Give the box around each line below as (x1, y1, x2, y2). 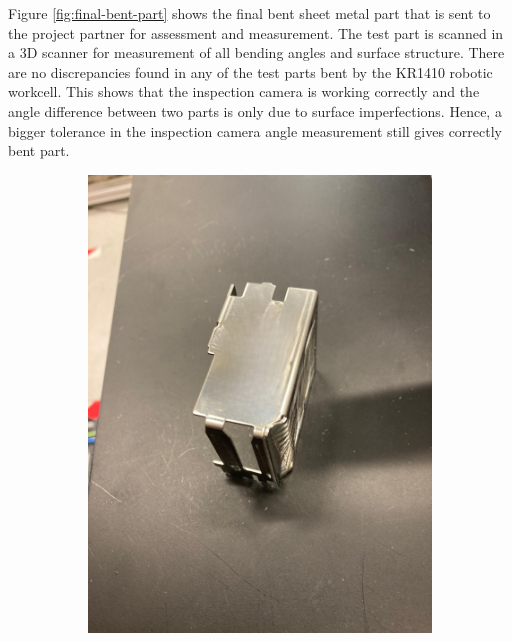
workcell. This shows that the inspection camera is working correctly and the (8, 81, 480, 102)
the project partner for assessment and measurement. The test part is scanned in (8, 22, 504, 43)
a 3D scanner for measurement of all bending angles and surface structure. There (8, 42, 505, 63)
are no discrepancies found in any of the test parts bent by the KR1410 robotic (8, 61, 493, 82)
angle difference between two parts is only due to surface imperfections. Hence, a (8, 100, 502, 121)
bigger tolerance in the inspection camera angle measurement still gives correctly (8, 120, 502, 141)
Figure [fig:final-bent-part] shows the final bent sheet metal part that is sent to (8, 3, 491, 23)
